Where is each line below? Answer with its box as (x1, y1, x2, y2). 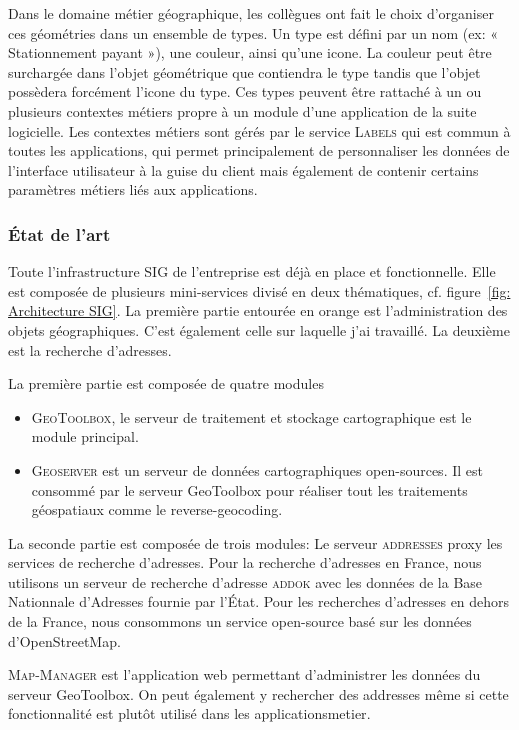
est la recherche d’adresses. (8, 339, 172, 360)
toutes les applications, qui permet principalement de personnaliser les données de (8, 140, 510, 161)
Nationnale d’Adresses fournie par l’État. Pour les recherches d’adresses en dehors (8, 591, 510, 612)
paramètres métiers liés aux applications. (8, 179, 258, 200)
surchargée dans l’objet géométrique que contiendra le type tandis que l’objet (8, 61, 481, 82)
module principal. (31, 426, 139, 447)
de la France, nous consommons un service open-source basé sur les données (8, 611, 472, 632)
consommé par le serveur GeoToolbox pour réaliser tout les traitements (31, 479, 468, 500)
